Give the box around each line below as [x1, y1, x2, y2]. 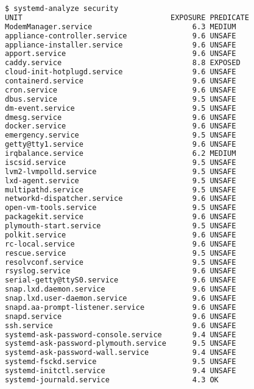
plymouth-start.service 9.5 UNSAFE [5, 222, 236, 230]
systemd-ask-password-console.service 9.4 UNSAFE [5, 330, 236, 339]
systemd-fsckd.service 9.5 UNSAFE [5, 357, 236, 366]
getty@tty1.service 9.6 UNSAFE [5, 140, 236, 149]
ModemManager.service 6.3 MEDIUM [5, 22, 236, 31]
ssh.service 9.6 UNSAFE [5, 321, 236, 330]
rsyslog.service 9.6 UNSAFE [5, 267, 236, 276]
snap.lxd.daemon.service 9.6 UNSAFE [5, 285, 236, 294]
